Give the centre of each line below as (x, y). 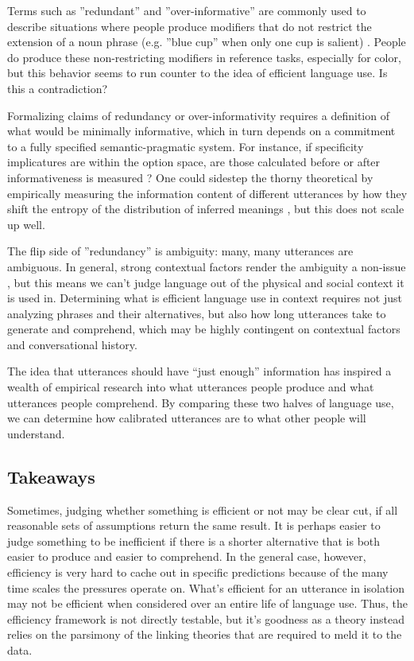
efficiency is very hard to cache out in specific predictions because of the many (198, 572)
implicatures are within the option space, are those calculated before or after (194, 162)
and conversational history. (72, 344)
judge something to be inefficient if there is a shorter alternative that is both (194, 540)
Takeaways (51, 476)
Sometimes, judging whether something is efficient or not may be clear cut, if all (203, 509)
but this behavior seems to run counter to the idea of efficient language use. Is (197, 73)
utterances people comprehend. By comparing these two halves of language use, (201, 402)
